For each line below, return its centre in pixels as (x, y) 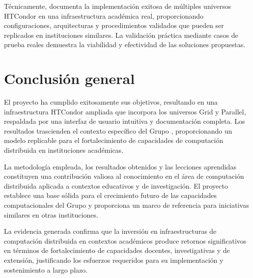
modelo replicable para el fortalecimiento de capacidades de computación (114, 140)
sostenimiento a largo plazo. (46, 269)
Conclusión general (70, 78)
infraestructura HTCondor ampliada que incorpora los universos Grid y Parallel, (125, 111)
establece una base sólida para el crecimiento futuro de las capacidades (110, 195)
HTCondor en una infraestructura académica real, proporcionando (104, 15)
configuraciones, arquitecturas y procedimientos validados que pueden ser (114, 25)
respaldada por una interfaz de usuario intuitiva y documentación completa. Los (125, 121)
